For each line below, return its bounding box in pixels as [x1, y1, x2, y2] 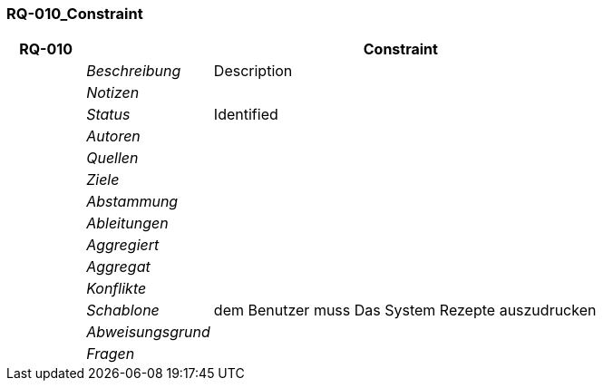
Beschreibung [86, 62, 181, 81]
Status [86, 105, 131, 124]
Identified [213, 105, 278, 124]
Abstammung [86, 192, 179, 211]
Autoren [86, 127, 141, 146]
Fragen [86, 344, 135, 364]
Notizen [86, 83, 140, 102]
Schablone [86, 301, 160, 320]
